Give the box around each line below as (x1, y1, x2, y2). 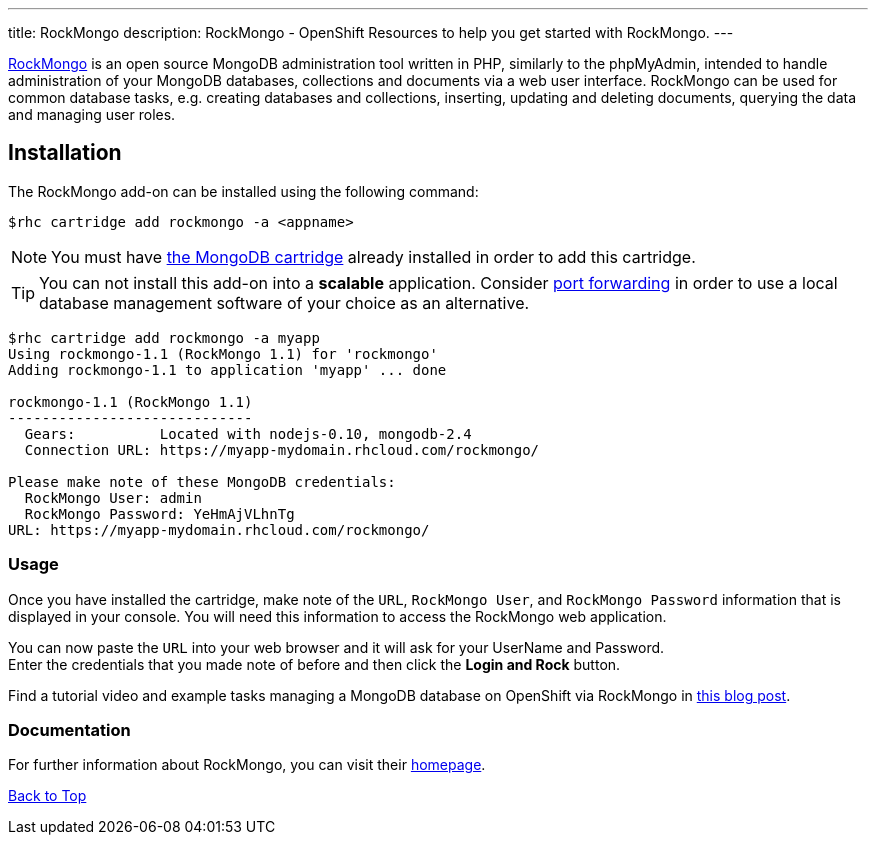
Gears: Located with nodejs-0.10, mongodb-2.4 (24, 425, 472, 442)
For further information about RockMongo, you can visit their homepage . (8, 756, 486, 774)
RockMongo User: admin (24, 489, 202, 506)
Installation (8, 140, 122, 166)
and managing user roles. (8, 106, 176, 123)
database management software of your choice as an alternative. (39, 292, 530, 313)
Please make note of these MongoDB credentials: (8, 473, 396, 490)
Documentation (8, 719, 131, 740)
